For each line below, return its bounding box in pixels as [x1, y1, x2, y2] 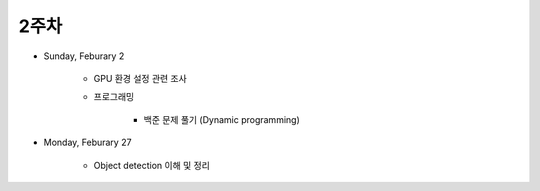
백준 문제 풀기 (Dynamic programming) [143, 113, 300, 125]
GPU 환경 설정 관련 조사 [93, 72, 187, 84]
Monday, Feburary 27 [43, 136, 132, 149]
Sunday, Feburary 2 [43, 50, 125, 62]
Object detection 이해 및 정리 [93, 159, 210, 171]
